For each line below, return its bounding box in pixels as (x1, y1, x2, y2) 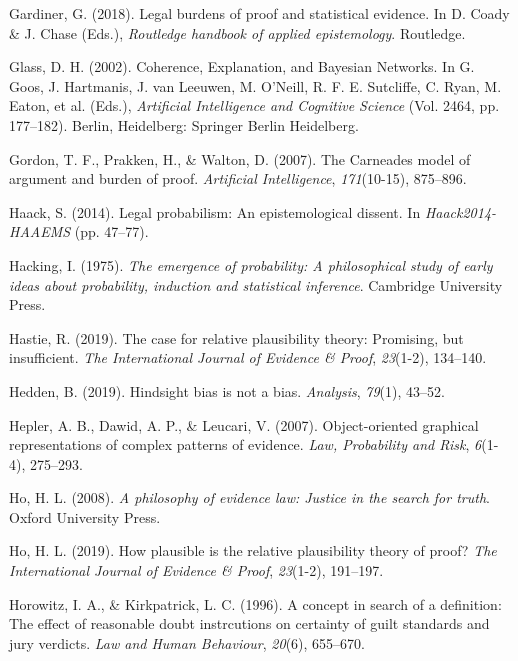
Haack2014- (424, 201, 497, 222)
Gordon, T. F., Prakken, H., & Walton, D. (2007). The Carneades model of (9, 148, 471, 169)
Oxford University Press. (9, 506, 161, 527)
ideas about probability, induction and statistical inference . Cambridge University (9, 274, 503, 295)
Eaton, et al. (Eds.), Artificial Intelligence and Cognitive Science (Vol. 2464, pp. (9, 95, 500, 116)
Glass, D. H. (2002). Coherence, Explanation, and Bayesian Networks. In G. (9, 56, 475, 77)
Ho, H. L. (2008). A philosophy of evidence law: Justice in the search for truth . (9, 487, 490, 508)
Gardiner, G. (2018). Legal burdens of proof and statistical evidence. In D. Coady (9, 3, 510, 23)
